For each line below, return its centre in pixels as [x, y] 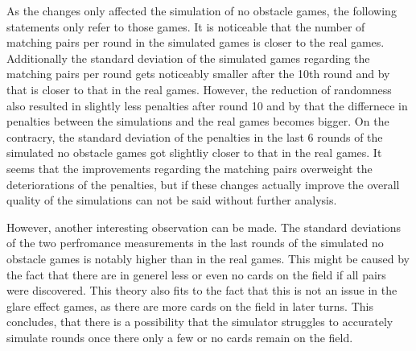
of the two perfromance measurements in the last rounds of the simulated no [195, 243]
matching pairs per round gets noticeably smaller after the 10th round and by [198, 74]
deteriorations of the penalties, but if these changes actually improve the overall [203, 184]
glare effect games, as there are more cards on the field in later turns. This [190, 306]
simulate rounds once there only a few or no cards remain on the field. [180, 337]
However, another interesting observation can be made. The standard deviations [204, 227]
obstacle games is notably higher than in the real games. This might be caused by [208, 258]
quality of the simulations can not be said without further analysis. [172, 200]
